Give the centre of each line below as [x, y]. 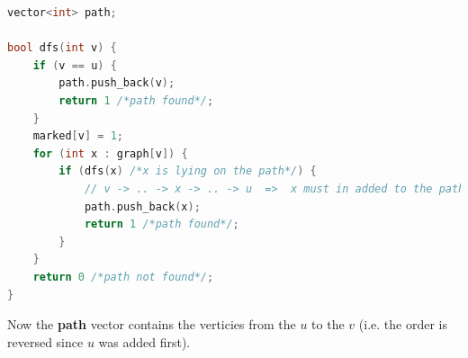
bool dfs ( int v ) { [62, 48]
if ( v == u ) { [75, 65]
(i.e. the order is [403, 324]
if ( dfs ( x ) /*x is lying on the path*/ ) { [188, 171]
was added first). [144, 341]
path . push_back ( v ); [117, 83]
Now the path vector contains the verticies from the [152, 324]
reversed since [45, 341]
